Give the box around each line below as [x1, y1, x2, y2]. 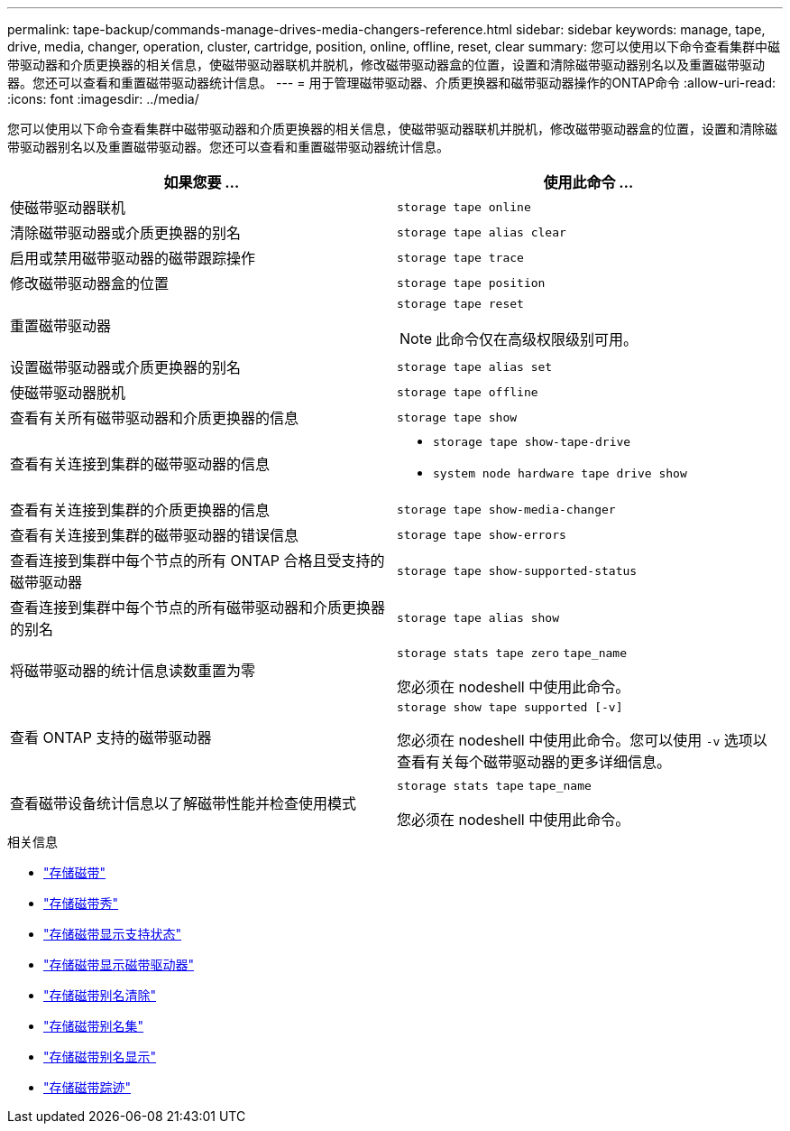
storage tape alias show [397, 610, 560, 625]
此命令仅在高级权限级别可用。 [436, 330, 638, 348]
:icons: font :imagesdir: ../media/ [7, 91, 199, 107]
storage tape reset [397, 297, 524, 311]
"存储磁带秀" [43, 895, 119, 911]
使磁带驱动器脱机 [10, 384, 126, 402]
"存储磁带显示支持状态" [43, 926, 182, 941]
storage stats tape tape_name [397, 779, 592, 793]
